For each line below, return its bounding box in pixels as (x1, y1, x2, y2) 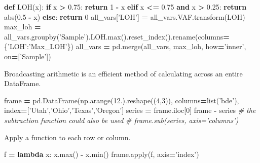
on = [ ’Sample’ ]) (4, 51, 51, 61)
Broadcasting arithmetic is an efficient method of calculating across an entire (4, 68, 243, 78)
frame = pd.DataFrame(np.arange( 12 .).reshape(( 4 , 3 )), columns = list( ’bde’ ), (4, 95, 239, 105)
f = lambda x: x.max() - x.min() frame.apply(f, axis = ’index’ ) (4, 149, 199, 159)
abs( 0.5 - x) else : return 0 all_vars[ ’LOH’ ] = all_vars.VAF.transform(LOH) (4, 11, 245, 22)
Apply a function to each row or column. (4, 132, 131, 142)
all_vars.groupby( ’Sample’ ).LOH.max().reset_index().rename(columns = (4, 31, 230, 42)
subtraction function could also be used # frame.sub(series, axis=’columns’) (4, 114, 239, 125)
